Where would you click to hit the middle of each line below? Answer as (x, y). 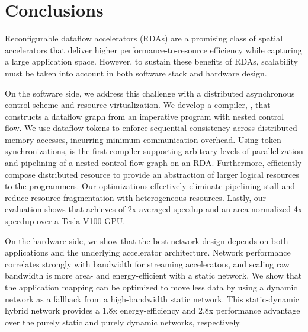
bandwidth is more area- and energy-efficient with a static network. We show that (153, 275)
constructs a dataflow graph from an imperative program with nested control (145, 116)
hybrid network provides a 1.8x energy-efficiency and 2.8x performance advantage (153, 310)
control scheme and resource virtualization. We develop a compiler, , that (138, 105)
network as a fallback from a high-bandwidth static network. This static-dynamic (152, 299)
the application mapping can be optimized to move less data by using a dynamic (151, 287)
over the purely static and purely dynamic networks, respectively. (123, 322)
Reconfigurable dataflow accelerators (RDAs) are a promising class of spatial (144, 38)
